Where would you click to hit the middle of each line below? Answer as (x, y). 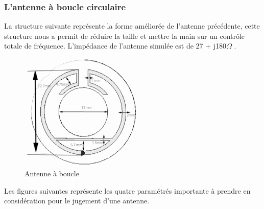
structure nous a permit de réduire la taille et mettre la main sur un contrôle (125, 36)
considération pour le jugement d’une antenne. (77, 201)
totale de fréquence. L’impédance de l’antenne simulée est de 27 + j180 (115, 46)
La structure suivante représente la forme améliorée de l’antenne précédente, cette (132, 26)
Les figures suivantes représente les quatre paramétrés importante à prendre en (127, 190)
